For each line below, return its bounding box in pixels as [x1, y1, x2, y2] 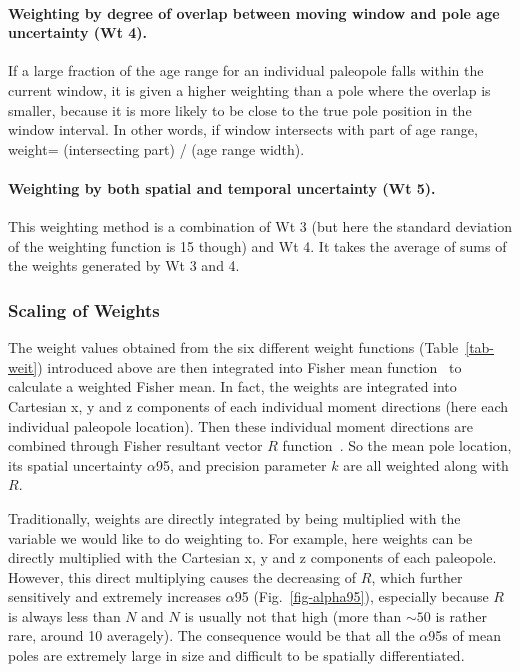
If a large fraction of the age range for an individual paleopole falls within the [8, 60, 484, 81]
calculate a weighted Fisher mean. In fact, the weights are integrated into [8, 376, 457, 397]
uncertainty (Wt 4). [8, 22, 148, 43]
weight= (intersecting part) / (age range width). [8, 138, 305, 159]
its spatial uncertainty [8, 454, 143, 475]
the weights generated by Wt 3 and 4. [8, 255, 240, 276]
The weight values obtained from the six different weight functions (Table [8, 337, 459, 358]
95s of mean [428, 625, 502, 646]
